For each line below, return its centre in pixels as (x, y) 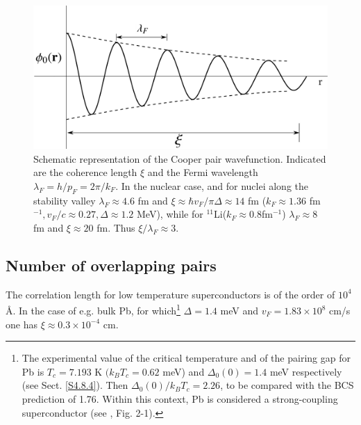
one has (22, 324)
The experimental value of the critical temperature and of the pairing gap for (186, 358)
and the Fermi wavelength (203, 172)
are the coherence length (85, 172)
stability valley (65, 200)
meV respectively (306, 371)
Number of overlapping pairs (111, 265)
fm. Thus (116, 227)
